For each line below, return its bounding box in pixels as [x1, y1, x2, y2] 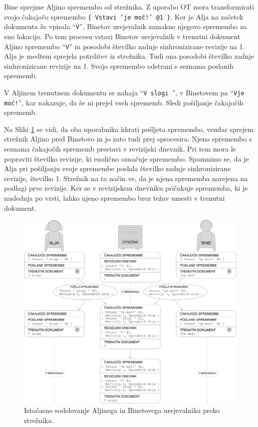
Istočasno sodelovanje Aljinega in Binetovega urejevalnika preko [24, 405, 220, 415]
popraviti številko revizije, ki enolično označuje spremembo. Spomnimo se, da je [4, 153, 249, 164]
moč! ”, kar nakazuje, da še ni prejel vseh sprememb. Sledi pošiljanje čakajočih [4, 97, 243, 107]
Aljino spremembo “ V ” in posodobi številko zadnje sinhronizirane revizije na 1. [4, 41, 245, 51]
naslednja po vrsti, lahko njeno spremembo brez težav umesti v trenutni [4, 193, 225, 203]
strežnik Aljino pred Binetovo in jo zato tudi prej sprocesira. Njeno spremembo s [4, 133, 252, 144]
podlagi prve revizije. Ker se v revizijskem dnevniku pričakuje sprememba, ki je [4, 183, 248, 193]
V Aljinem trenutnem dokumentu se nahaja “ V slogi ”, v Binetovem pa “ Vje [4, 87, 244, 97]
